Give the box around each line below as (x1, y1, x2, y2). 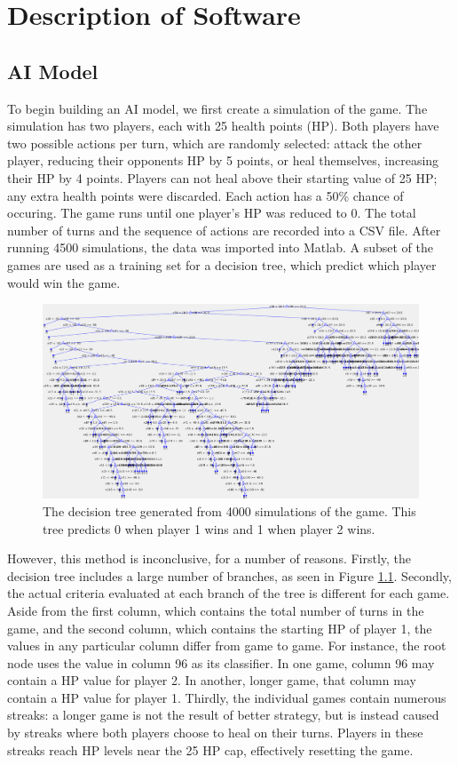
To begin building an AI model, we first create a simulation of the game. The (7, 99, 428, 117)
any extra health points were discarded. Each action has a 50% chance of (7, 186, 404, 204)
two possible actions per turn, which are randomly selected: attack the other (7, 133, 422, 152)
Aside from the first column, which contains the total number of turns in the (7, 601, 424, 619)
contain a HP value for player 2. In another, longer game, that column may (7, 671, 416, 689)
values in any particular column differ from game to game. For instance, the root (7, 636, 446, 655)
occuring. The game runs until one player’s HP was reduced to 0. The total (7, 203, 416, 222)
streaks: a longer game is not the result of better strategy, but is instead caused (7, 705, 439, 724)
